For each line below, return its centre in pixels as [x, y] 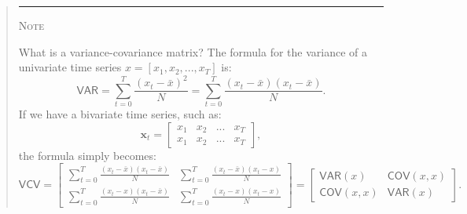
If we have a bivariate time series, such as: [120, 114]
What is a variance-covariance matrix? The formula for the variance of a [193, 51]
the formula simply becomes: [87, 155]
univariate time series [70, 67]
